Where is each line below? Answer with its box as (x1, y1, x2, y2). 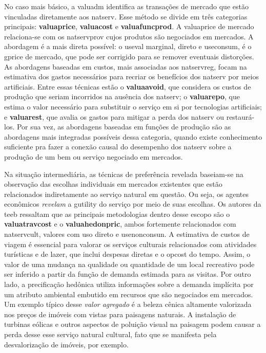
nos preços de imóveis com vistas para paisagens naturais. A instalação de (4, 308, 236, 319)
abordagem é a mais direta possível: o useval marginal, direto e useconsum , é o (4, 41, 252, 52)
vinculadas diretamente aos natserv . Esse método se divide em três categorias (4, 11, 248, 21)
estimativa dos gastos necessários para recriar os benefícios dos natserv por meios (4, 71, 259, 82)
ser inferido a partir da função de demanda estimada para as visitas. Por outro (4, 269, 251, 279)
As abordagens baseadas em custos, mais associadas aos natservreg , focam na (4, 61, 247, 72)
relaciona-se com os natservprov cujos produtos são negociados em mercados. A (4, 31, 254, 41)
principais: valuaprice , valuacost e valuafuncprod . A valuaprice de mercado (4, 21, 254, 32)
